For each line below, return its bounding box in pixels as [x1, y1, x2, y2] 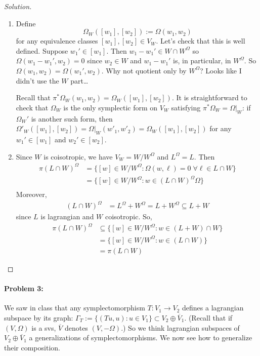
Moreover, [16, 189, 47, 200]
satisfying [171, 102, 201, 112]
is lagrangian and [40, 211, 94, 222]
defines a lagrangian [182, 302, 244, 313]
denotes [64, 322, 88, 333]
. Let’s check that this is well [156, 35, 245, 46]
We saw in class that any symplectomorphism [4, 302, 145, 313]
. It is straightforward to [171, 92, 247, 103]
